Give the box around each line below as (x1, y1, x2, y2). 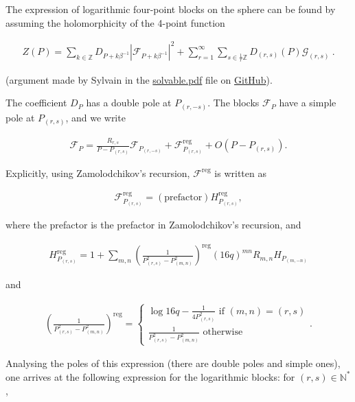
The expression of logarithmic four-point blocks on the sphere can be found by (5, 2, 336, 16)
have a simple (279, 95, 336, 110)
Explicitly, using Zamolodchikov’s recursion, (5, 165, 190, 180)
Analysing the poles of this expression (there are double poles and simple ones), (5, 356, 341, 370)
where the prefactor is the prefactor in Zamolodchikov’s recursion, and (5, 217, 301, 232)
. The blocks (207, 95, 260, 110)
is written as (214, 165, 266, 180)
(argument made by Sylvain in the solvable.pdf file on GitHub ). (5, 72, 273, 86)
